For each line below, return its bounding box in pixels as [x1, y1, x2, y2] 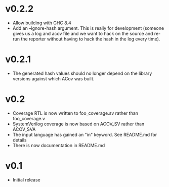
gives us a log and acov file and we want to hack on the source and [12, 30, 153, 36]
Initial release [12, 176, 40, 182]
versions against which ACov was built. [12, 75, 95, 81]
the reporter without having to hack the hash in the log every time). [21, 36, 160, 42]
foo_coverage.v [12, 115, 46, 121]
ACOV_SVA [12, 126, 36, 132]
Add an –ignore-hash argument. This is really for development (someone [12, 25, 164, 31]
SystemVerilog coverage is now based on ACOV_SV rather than [12, 121, 145, 127]
